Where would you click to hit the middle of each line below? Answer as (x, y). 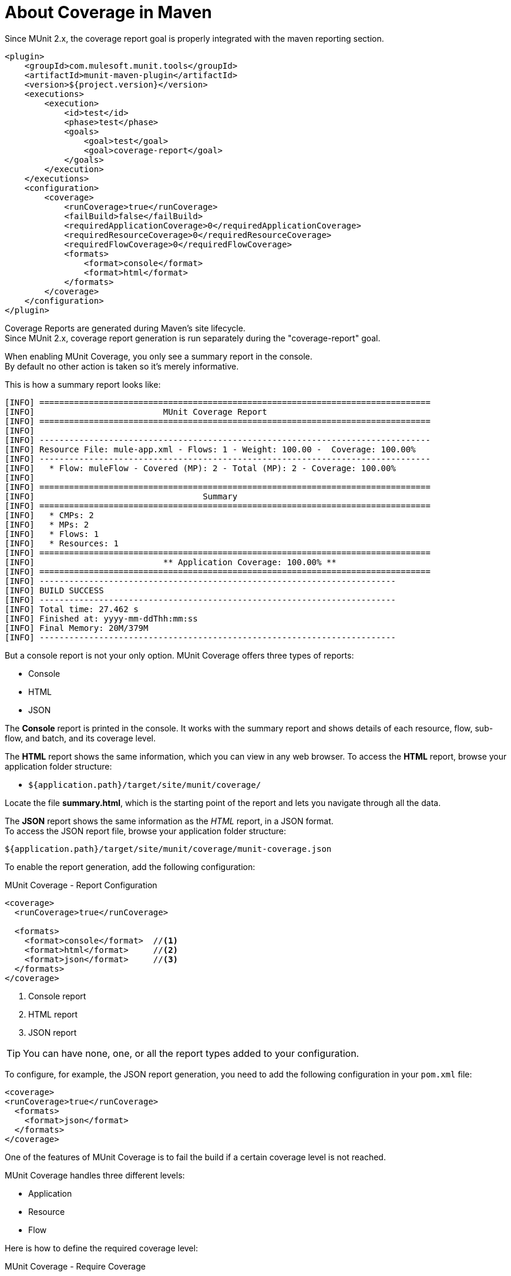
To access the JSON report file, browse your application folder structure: (146, 831)
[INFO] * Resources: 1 (62, 543)
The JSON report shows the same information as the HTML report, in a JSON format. (169, 821)
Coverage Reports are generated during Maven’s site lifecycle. (125, 328)
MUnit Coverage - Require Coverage (75, 1266)
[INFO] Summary (121, 496)
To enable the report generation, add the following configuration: (130, 867)
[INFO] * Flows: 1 (52, 534)
